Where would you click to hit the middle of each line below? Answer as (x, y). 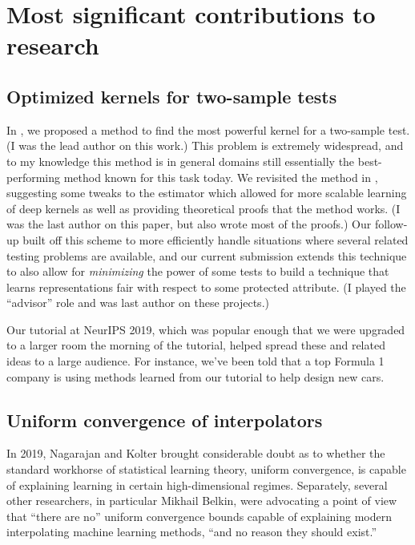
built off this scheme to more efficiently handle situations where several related (216, 239)
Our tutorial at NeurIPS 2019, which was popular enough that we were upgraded (206, 329)
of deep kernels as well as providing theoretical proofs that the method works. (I (203, 208)
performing (33, 177)
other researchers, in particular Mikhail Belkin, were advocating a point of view (202, 501)
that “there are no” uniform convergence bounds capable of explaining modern (199, 516)
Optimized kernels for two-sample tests (172, 96)
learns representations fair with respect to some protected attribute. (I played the (206, 287)
